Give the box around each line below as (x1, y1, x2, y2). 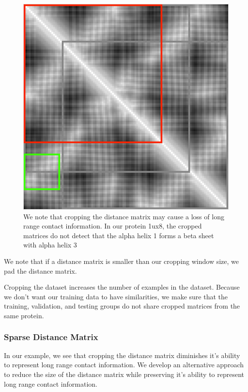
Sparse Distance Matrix (4, 331, 98, 343)
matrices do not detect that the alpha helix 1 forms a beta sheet (23, 230, 214, 240)
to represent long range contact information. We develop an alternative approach (4, 359, 244, 370)
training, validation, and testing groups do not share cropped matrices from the (4, 301, 240, 311)
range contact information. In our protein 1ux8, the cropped (23, 221, 202, 231)
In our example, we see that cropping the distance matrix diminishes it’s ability (4, 350, 240, 360)
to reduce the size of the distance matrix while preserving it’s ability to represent (4, 369, 245, 379)
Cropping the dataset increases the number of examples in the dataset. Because (4, 282, 240, 292)
